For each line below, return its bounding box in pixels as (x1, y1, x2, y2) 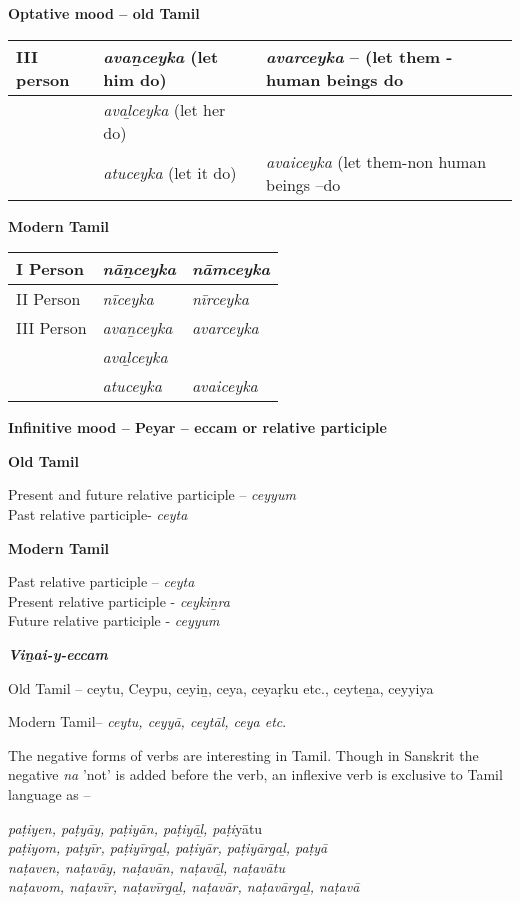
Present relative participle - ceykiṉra (8, 590, 230, 611)
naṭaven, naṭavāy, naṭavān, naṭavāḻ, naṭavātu (8, 856, 285, 877)
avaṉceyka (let (103, 44, 219, 68)
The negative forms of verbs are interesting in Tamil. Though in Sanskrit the (8, 744, 479, 765)
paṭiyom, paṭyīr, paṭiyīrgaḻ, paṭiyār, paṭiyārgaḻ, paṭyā (8, 837, 328, 858)
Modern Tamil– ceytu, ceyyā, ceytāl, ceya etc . (8, 711, 287, 732)
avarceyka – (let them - (266, 44, 453, 68)
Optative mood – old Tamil (8, 3, 200, 23)
